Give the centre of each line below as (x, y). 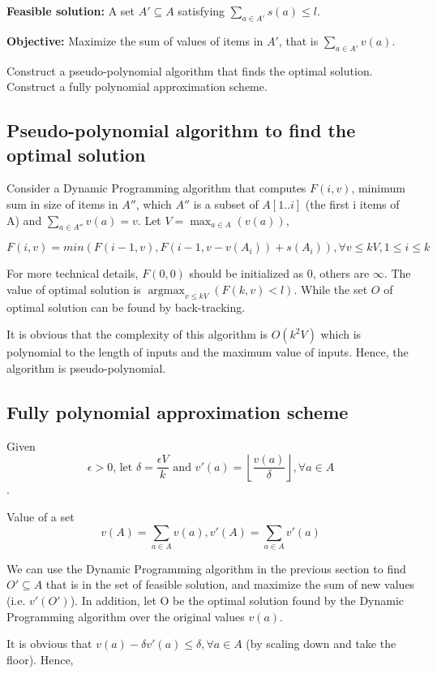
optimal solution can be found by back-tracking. (126, 307)
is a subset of (226, 203)
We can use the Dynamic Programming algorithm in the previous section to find (206, 568)
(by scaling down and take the (321, 644)
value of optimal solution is (74, 289)
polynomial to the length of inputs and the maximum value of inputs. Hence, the (208, 352)
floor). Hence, (40, 659)
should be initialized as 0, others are (279, 273)
